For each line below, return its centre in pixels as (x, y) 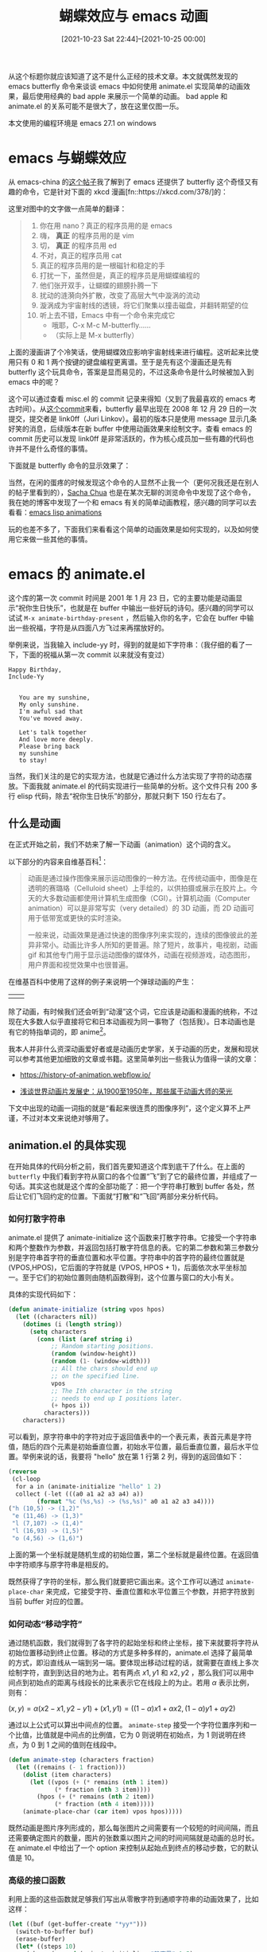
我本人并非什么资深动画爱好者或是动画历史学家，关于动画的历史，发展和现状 (133, 1049)
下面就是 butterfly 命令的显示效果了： (70, 465)
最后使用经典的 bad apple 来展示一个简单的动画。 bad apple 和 (125, 96)
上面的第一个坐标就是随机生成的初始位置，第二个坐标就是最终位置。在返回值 (133, 1555)
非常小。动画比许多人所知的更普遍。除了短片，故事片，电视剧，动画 (146, 945)
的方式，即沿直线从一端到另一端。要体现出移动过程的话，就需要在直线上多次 (133, 1663)
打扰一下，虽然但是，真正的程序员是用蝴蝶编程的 (120, 275)
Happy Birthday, (35, 670)
